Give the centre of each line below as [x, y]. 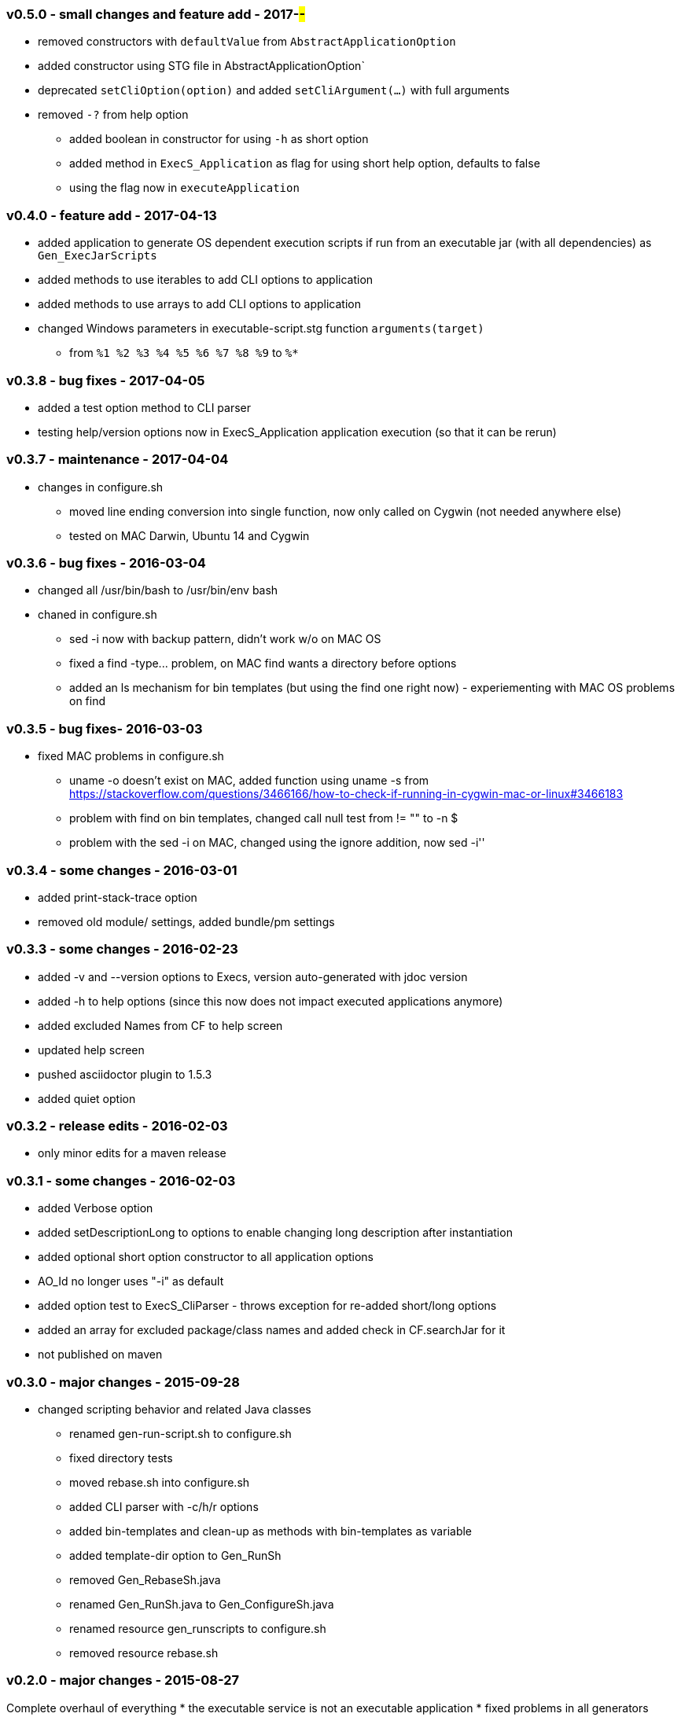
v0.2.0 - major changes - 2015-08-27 [123, 1680]
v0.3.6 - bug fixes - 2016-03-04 [106, 563]
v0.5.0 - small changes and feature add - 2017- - [156, 14]
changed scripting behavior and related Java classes [175, 1409]
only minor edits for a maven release [132, 1153]
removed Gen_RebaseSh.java [145, 1579]
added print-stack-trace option [118, 897]
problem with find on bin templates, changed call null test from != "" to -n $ [264, 818]
